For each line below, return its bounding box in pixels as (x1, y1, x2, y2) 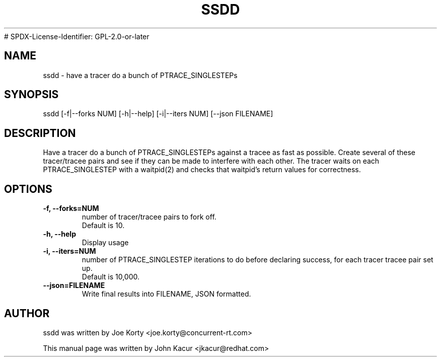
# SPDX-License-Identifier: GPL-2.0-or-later (4, 32, 150, 41)
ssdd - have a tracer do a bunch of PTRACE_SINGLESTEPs (43, 70, 238, 80)
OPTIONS (4, 182, 52, 195)
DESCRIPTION (4, 126, 76, 139)
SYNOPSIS (4, 88, 59, 101)
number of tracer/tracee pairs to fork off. (82, 212, 216, 222)
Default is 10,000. (82, 272, 140, 281)
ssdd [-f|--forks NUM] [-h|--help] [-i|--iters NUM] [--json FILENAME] (43, 109, 273, 118)
